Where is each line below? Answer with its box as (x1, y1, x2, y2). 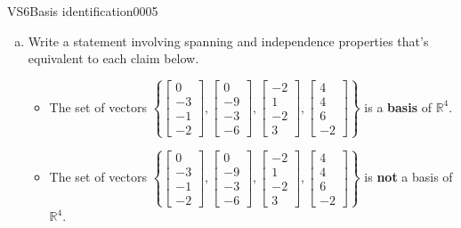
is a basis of (364, 97, 432, 116)
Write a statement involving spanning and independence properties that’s (28, 31, 429, 50)
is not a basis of (364, 167, 453, 186)
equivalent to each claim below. (28, 49, 199, 68)
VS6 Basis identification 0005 (7, 2, 158, 20)
